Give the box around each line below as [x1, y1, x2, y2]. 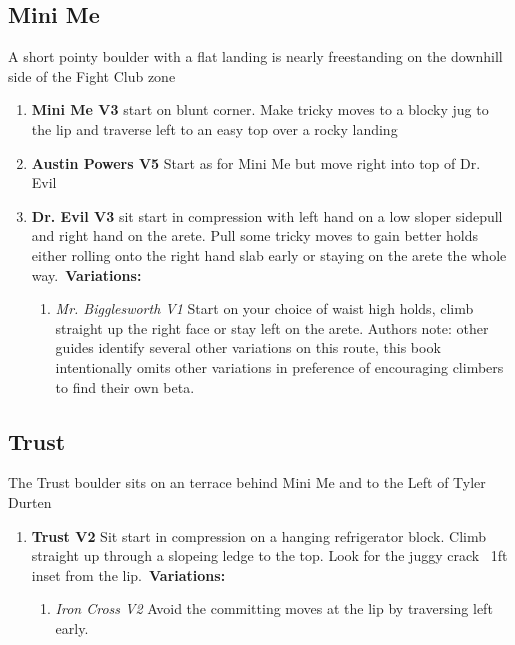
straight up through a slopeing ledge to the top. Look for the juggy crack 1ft [31, 545, 508, 566]
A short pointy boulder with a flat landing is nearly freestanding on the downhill [8, 46, 503, 67]
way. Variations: [31, 264, 142, 285]
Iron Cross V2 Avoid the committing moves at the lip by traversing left [55, 598, 493, 619]
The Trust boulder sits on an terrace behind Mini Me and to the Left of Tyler [8, 472, 486, 493]
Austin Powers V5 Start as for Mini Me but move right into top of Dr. [31, 152, 481, 173]
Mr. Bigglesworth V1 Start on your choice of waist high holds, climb [55, 298, 474, 319]
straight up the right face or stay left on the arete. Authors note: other [55, 317, 489, 338]
